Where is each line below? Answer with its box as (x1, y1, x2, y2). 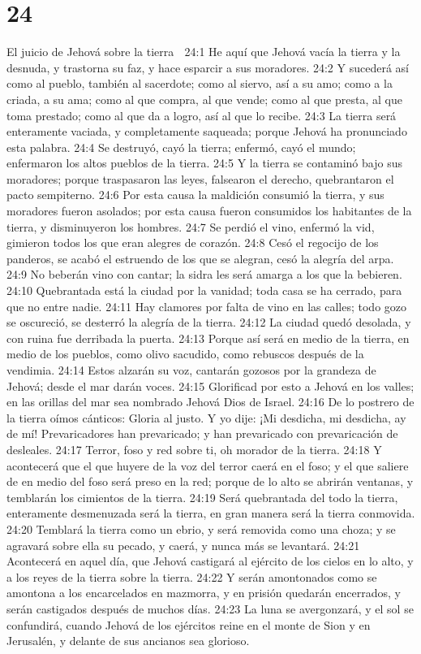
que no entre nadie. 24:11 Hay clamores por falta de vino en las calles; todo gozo (6, 297, 407, 314)
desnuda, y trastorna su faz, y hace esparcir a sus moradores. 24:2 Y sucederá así (6, 58, 409, 76)
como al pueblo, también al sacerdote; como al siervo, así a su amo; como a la (6, 75, 393, 92)
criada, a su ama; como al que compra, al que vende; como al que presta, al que (6, 90, 402, 107)
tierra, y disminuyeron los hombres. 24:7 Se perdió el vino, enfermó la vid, (6, 218, 375, 235)
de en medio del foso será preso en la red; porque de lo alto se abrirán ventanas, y (6, 473, 414, 490)
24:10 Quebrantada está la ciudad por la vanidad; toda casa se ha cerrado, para (6, 282, 402, 299)
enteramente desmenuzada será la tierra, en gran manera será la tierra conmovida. (6, 505, 415, 522)
